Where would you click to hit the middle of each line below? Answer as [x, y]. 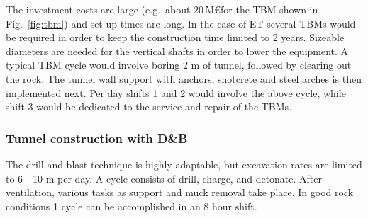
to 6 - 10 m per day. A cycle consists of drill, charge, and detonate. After [164, 178]
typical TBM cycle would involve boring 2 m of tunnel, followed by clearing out [179, 65]
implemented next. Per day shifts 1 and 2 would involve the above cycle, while [176, 92]
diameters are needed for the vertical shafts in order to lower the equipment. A [177, 51]
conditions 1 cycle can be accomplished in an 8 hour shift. [132, 206]
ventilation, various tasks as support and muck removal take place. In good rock [180, 192]
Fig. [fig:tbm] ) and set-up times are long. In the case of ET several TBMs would [181, 23]
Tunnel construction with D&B [97, 138]
